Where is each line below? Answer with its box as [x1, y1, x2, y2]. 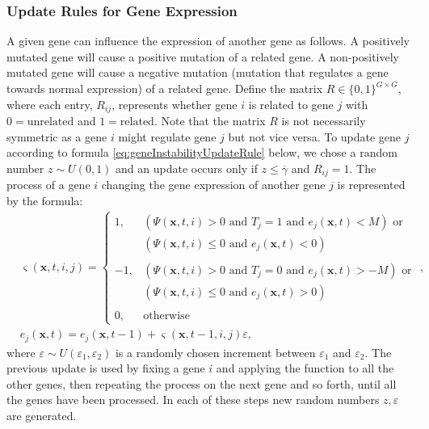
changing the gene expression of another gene [101, 176, 326, 193]
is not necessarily [281, 112, 366, 129]
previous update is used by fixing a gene [6, 360, 205, 376]
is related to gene [248, 95, 334, 112]
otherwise [143, 309, 190, 322]
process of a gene [6, 176, 90, 193]
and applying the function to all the [216, 360, 394, 376]
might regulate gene [118, 128, 217, 145]
